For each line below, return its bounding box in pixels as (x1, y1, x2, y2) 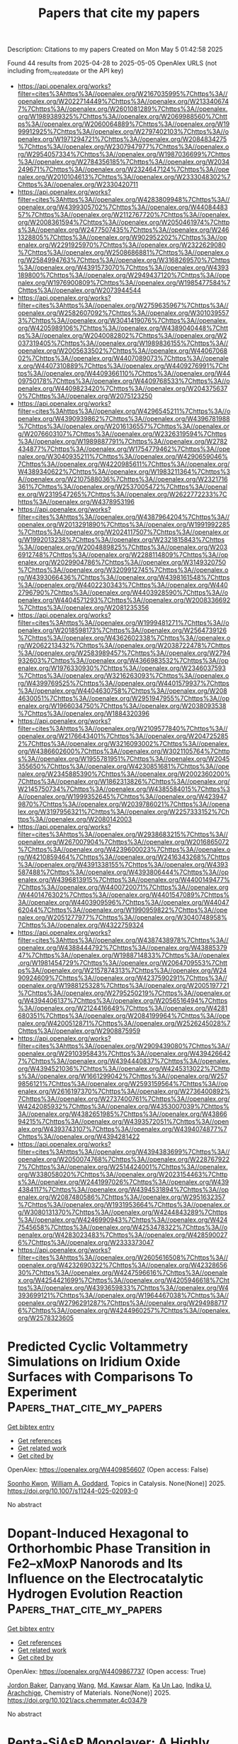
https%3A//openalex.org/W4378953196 (17, 497, 135, 506)
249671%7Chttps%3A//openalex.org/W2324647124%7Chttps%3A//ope (17, 165, 229, 174)
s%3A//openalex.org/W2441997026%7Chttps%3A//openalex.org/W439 (17, 1177, 229, 1186)
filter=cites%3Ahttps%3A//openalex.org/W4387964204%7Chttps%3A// (17, 512, 230, 521)
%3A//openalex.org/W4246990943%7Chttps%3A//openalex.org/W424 (17, 1215, 228, 1224)
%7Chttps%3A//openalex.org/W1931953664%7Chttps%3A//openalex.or (17, 1200, 230, 1208)
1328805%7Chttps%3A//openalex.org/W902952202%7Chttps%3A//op (17, 233, 228, 241)
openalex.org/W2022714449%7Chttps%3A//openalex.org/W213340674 (17, 97, 229, 105)
